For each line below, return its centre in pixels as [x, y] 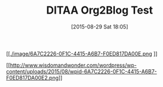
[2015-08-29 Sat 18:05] [100, 27]
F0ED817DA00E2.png [33, 78]
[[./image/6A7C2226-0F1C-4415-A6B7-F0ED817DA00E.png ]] [82, 53]
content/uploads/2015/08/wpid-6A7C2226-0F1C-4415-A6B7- [81, 71]
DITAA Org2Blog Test [100, 10]
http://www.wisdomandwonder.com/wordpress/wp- [73, 65]
